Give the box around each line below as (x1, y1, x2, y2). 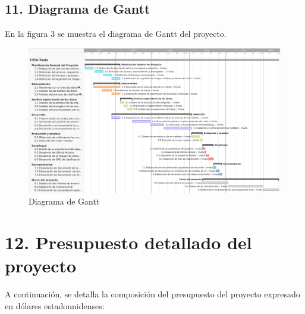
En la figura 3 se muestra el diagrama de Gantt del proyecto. (5, 27, 227, 40)
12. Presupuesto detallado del (5, 230, 252, 255)
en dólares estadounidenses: (5, 299, 105, 312)
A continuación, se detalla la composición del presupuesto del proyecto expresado (5, 288, 300, 300)
